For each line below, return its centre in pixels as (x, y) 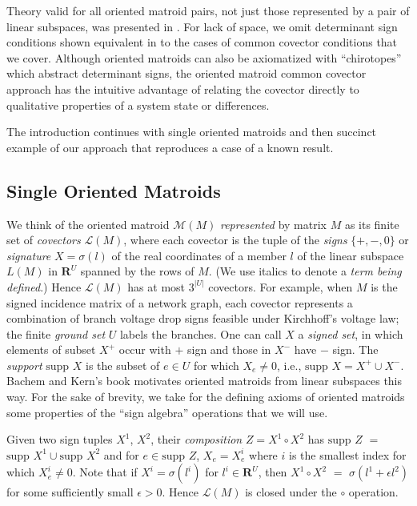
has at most (156, 286)
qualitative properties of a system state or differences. (138, 104)
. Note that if (105, 472)
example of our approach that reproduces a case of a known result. (170, 147)
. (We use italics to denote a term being (305, 271)
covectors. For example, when (281, 286)
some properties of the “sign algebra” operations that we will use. (167, 412)
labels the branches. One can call (200, 333)
